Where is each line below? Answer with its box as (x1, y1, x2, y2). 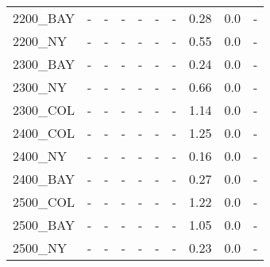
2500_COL (13, 193, 75, 211)
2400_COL (13, 124, 75, 142)
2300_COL (13, 101, 75, 119)
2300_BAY (13, 55, 75, 73)
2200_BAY (13, 9, 75, 27)
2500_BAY (13, 216, 75, 234)
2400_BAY (13, 170, 75, 188)
